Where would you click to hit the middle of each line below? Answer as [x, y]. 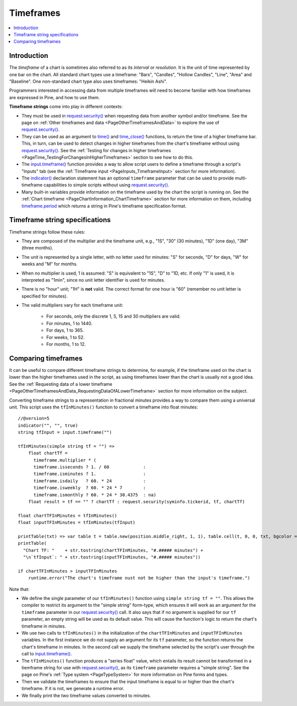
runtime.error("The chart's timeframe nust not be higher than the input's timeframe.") [139, 578]
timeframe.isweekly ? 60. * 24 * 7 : [90, 488]
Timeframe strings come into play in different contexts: [66, 107]
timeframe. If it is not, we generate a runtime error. [73, 689]
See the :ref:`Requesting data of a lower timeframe [61, 384]
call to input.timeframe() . [47, 654]
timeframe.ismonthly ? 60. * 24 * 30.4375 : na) [95, 495]
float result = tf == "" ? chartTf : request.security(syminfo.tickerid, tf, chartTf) [136, 501]
